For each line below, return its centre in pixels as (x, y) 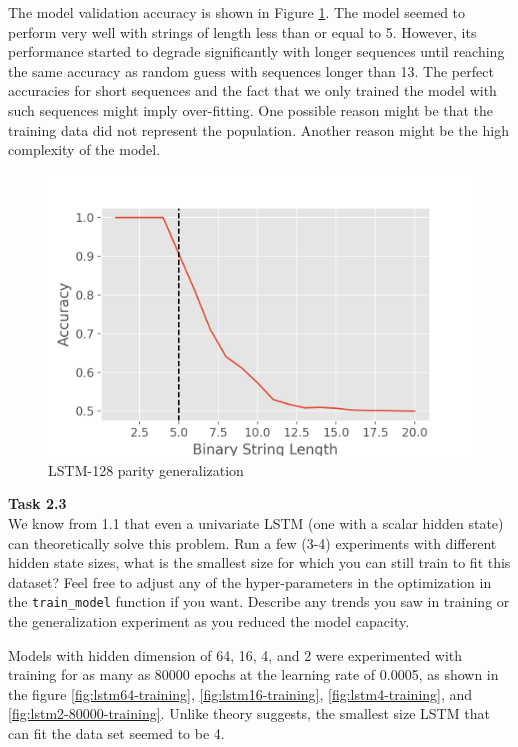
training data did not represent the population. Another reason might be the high (258, 129)
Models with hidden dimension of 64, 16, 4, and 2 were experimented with (235, 654)
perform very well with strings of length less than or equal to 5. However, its (242, 31)
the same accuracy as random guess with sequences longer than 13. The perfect (251, 70)
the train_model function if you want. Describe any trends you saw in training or (259, 601)
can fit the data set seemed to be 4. (116, 732)
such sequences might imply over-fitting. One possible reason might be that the (251, 109)
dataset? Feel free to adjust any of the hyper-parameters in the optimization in (250, 581)
